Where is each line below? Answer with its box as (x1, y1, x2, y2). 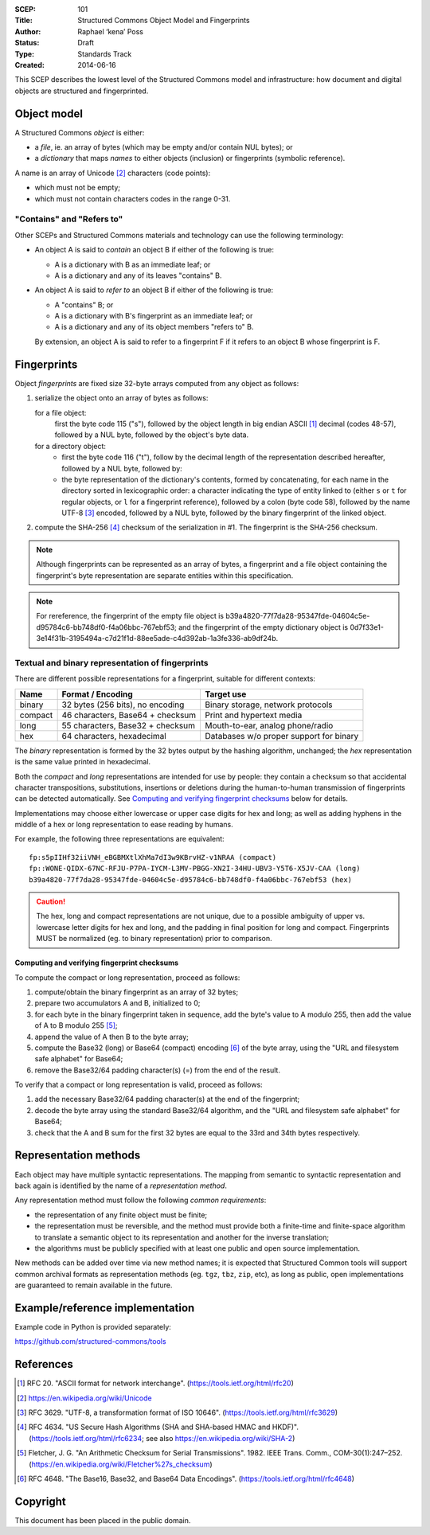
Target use (205, 689, 247, 700)
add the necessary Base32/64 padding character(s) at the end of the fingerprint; (34, 1095, 300, 1104)
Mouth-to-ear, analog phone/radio (205, 720, 334, 731)
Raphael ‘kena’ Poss (77, 26, 143, 36)
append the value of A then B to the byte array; (34, 1032, 189, 1041)
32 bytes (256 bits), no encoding (61, 699, 185, 710)
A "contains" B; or (54, 299, 114, 310)
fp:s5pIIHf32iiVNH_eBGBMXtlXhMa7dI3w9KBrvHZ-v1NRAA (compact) (29, 853, 277, 861)
